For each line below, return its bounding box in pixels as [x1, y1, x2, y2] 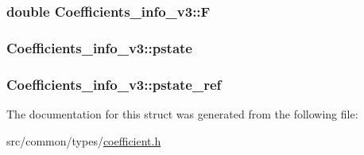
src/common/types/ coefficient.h [6, 132, 161, 149]
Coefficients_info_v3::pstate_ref [6, 74, 222, 94]
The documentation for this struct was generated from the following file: [6, 105, 358, 122]
